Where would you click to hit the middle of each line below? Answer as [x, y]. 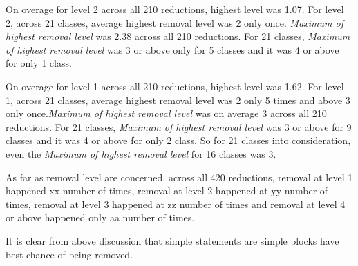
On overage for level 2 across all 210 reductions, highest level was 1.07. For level [175, 9]
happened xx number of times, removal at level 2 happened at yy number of [167, 191]
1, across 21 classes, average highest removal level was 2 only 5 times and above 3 [178, 100]
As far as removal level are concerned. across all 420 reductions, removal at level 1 [179, 177]
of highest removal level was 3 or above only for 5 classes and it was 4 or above [172, 49]
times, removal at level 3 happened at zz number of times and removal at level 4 [176, 204]
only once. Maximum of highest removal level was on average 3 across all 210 [166, 113]
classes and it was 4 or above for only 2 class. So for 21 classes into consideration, [178, 140]
